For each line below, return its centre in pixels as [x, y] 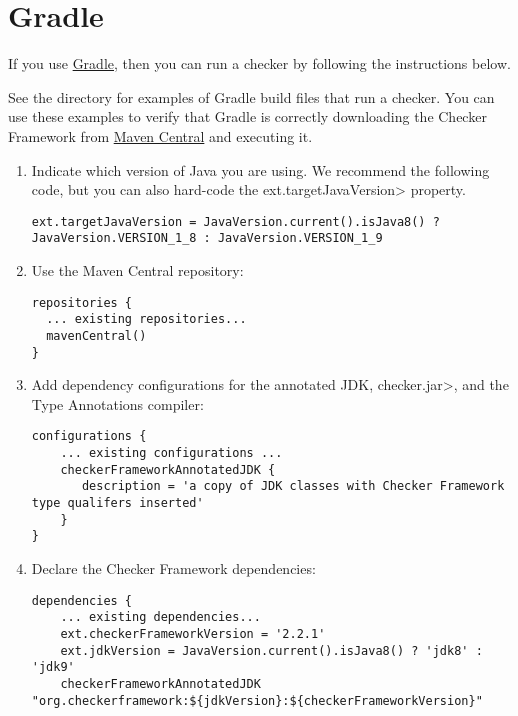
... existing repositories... [146, 319]
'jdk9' [53, 667]
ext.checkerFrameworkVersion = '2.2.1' [193, 633]
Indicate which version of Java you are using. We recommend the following [260, 169]
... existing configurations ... [171, 453]
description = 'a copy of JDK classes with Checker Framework [293, 486]
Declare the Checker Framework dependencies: [173, 568]
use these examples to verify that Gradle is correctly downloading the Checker [247, 116]
